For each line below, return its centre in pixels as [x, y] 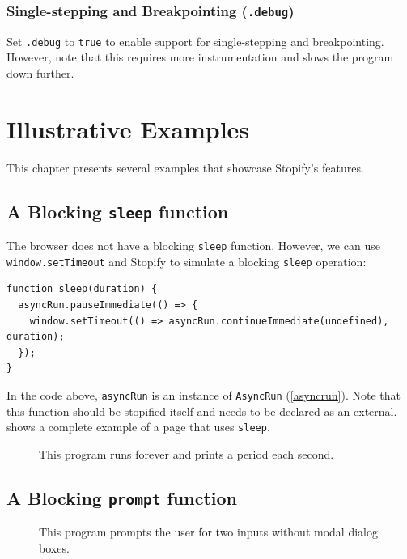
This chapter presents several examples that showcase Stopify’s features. [185, 167]
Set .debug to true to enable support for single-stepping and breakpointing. [195, 41]
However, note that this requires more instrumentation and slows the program [200, 57]
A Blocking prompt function [122, 497]
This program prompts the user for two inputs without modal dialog [208, 532]
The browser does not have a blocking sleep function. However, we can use [193, 246]
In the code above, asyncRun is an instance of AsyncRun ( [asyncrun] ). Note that [203, 395]
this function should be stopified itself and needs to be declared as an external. [202, 411]
